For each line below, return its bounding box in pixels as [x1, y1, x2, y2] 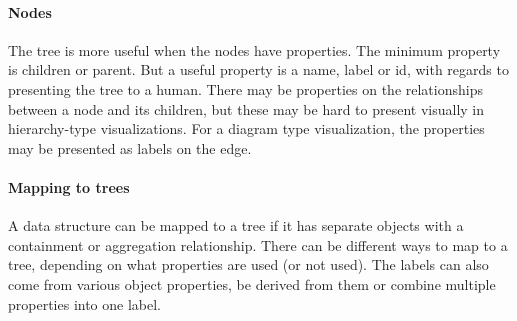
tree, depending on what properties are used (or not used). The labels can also [8, 254, 489, 275]
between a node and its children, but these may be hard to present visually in [8, 98, 485, 119]
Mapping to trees [8, 176, 130, 197]
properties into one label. [8, 293, 162, 314]
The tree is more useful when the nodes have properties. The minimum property [8, 39, 501, 60]
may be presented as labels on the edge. [8, 137, 252, 158]
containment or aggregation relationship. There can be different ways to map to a [8, 234, 508, 255]
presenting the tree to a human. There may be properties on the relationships [8, 78, 483, 99]
